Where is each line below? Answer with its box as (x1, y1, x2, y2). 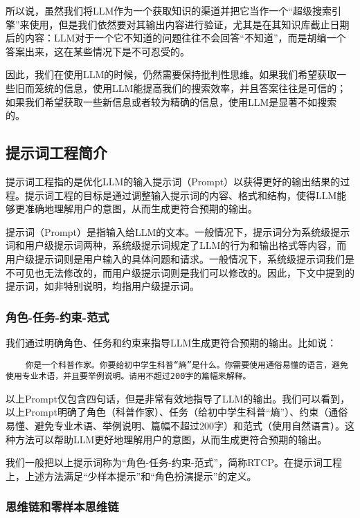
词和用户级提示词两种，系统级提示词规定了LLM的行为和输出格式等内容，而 (6, 238, 347, 252)
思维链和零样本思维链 (6, 498, 119, 515)
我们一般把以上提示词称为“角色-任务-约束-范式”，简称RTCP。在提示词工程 (6, 455, 343, 470)
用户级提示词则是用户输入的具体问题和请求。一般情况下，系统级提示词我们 (6, 251, 345, 266)
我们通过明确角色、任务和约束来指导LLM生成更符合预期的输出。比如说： (6, 335, 337, 349)
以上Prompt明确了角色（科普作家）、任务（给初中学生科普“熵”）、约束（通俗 (6, 405, 348, 419)
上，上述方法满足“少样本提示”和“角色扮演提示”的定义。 (6, 468, 257, 483)
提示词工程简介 (6, 142, 107, 163)
